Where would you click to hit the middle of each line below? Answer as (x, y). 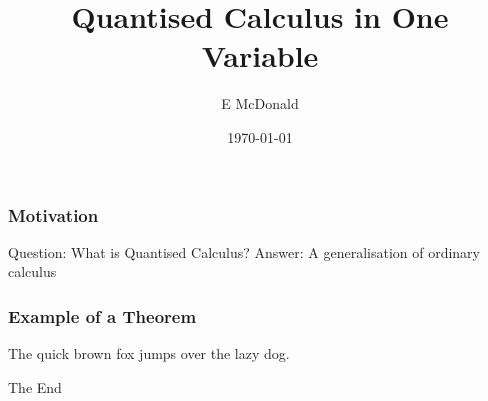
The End (35, 386)
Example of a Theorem (102, 315)
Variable (260, 55)
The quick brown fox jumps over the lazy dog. (149, 353)
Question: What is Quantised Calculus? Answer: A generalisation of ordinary (244, 251)
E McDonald (260, 103)
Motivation (53, 214)
